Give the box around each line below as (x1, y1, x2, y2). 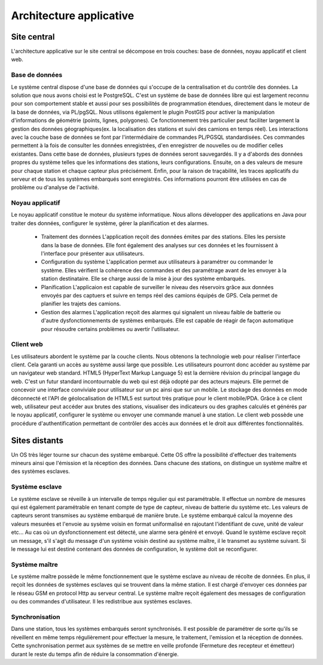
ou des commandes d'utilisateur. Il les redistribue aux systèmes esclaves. (11, 598, 193, 605)
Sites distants (11, 435, 64, 445)
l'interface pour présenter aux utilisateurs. (41, 250, 145, 257)
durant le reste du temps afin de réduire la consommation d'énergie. (11, 650, 179, 658)
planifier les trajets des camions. (41, 300, 121, 308)
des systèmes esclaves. (11, 467, 70, 475)
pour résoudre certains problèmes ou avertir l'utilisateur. (41, 325, 180, 332)
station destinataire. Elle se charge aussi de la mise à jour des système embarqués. (41, 275, 246, 283)
